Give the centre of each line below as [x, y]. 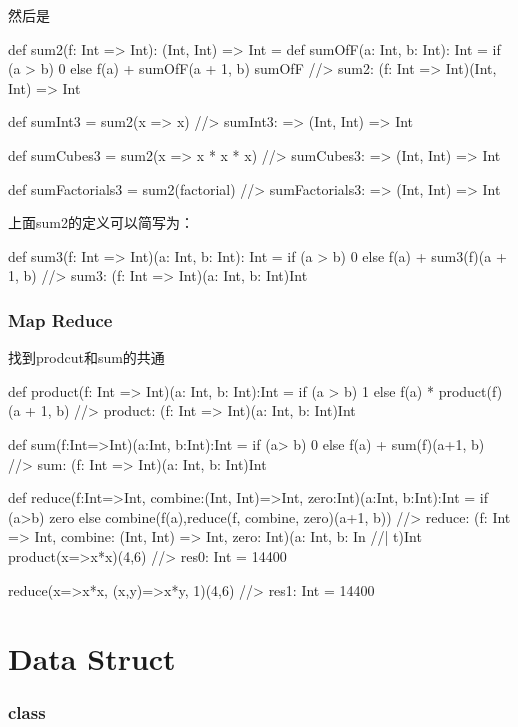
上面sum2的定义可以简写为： [101, 222]
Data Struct [92, 658]
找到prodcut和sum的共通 [86, 357]
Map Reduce [60, 319]
